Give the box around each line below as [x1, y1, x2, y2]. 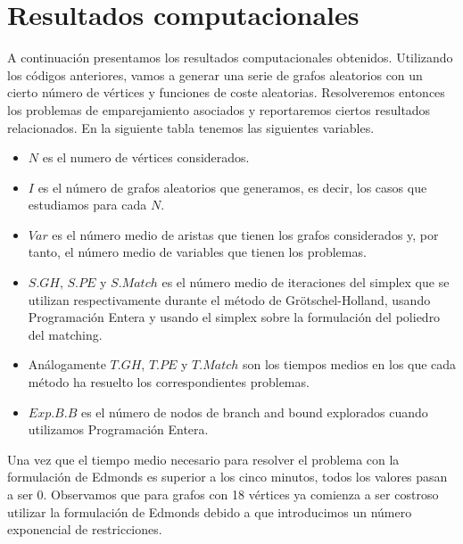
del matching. [28, 325, 103, 343]
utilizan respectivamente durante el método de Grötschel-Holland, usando [28, 290, 431, 309]
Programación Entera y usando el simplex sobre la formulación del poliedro [28, 308, 441, 326]
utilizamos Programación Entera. [28, 420, 209, 439]
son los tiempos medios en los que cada [243, 355, 457, 374]
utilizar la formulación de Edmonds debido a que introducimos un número [7, 502, 412, 521]
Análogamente [28, 355, 106, 374]
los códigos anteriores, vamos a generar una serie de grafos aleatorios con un [7, 65, 423, 84]
